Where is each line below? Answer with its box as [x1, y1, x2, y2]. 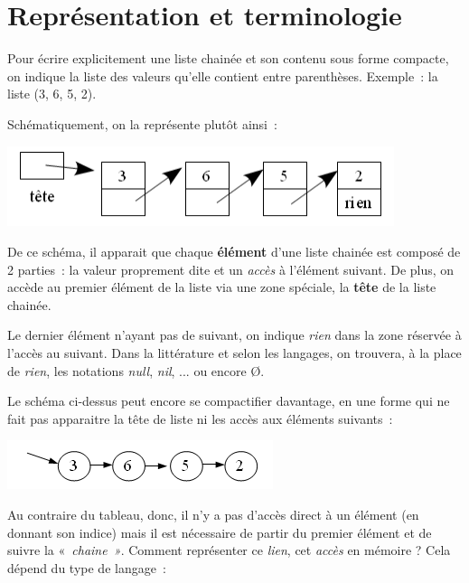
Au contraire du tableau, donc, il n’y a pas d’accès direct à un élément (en [7, 505, 419, 524]
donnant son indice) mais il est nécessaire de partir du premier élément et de [7, 522, 432, 541]
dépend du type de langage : [7, 558, 166, 577]
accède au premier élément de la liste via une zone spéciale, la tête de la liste [7, 277, 436, 296]
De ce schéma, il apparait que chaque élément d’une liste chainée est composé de [7, 242, 461, 261]
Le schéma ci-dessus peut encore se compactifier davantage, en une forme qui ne [7, 391, 450, 410]
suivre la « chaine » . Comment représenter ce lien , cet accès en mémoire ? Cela [7, 541, 451, 559]
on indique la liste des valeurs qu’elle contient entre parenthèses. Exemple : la [7, 66, 438, 85]
